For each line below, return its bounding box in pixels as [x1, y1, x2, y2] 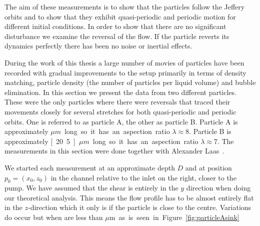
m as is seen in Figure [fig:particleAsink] [109, 212, 239, 222]
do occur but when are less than [4, 212, 103, 222]
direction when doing [186, 182, 251, 193]
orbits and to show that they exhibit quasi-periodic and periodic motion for [4, 11, 236, 21]
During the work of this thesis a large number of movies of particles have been [4, 57, 244, 67]
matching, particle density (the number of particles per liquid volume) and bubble [4, 77, 256, 87]
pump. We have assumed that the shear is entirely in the [4, 182, 178, 193]
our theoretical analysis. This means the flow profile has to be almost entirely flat [4, 192, 254, 202]
